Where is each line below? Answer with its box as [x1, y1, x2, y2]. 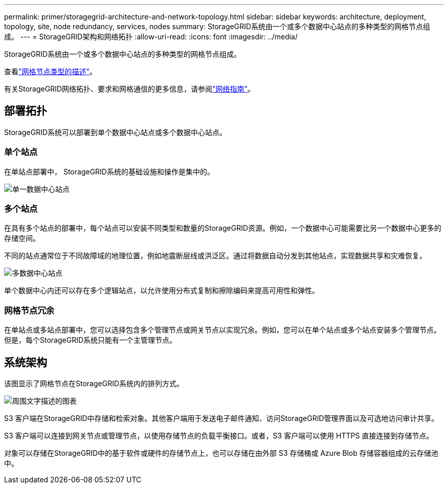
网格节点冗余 [4, 305, 55, 316]
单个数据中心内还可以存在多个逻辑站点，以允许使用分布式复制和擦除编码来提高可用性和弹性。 [4, 286, 319, 295]
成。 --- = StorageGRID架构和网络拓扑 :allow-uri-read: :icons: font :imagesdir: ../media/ [4, 32, 298, 41]
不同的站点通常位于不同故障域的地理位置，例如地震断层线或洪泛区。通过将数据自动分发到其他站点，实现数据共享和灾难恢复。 [4, 251, 427, 260]
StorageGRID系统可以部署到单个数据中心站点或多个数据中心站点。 [4, 127, 227, 137]
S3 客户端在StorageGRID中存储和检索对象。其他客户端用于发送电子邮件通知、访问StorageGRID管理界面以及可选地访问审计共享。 [4, 413, 439, 423]
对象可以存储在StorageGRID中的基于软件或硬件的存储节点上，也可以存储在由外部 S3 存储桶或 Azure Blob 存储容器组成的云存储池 [4, 448, 438, 457]
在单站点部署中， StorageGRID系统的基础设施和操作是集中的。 [4, 167, 214, 176]
